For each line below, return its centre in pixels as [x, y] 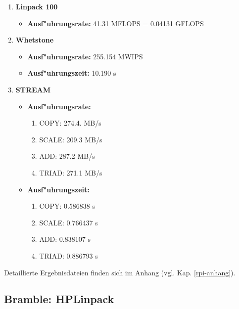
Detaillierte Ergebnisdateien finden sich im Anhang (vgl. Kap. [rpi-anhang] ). [120, 272]
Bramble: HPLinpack [59, 299]
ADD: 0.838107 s [65, 239]
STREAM [33, 89]
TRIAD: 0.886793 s [69, 255]
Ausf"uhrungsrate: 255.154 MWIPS [85, 56]
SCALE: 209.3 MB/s [71, 139]
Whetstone [35, 40]
